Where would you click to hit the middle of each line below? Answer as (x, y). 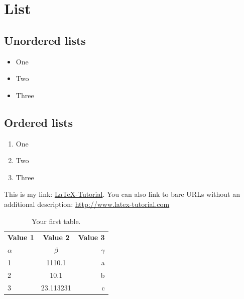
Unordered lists (45, 40)
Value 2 (56, 237)
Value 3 (91, 237)
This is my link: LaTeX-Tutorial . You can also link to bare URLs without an (122, 194)
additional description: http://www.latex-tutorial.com (87, 204)
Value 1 (21, 237)
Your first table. (56, 221)
